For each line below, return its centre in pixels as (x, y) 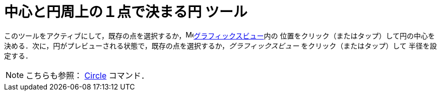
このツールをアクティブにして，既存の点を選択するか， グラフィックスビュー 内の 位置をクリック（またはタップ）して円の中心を (220, 35)
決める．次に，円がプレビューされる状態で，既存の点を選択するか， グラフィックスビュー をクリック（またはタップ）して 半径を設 (220, 45)
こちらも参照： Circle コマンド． (87, 75)
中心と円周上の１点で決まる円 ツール (126, 12)
